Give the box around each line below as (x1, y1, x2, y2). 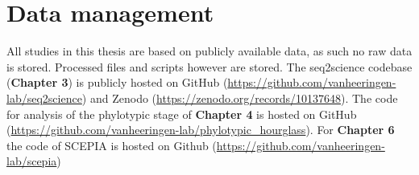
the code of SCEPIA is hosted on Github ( (6, 136, 217, 153)
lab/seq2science (6, 89, 82, 106)
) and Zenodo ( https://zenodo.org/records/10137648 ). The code (81, 89, 398, 106)
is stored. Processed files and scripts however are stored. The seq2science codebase (6, 58, 413, 75)
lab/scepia (6, 153, 57, 169)
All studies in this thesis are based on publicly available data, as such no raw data (6, 43, 413, 59)
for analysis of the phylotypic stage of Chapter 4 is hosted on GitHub (6, 105, 357, 122)
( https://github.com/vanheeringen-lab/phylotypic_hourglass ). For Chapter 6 (6, 121, 395, 138)
